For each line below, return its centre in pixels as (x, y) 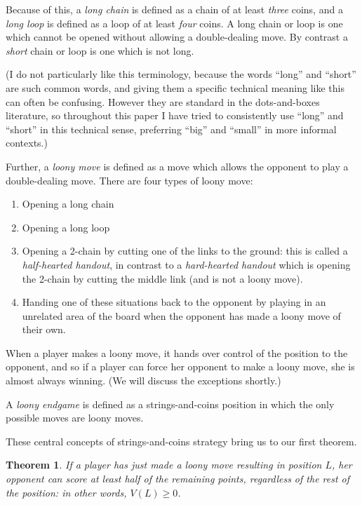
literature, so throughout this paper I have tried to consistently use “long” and (175, 115)
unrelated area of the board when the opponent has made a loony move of (181, 315)
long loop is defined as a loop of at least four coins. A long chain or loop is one (174, 23)
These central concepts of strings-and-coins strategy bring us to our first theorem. (181, 441)
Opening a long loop (66, 227)
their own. (44, 329)
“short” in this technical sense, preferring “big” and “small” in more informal (171, 129)
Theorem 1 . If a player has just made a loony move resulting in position (164, 465)
